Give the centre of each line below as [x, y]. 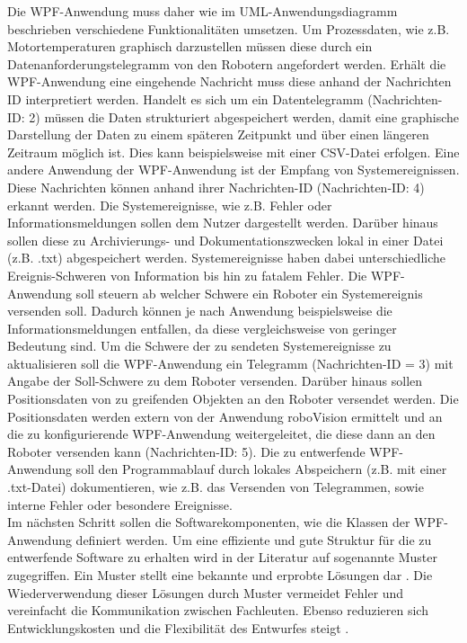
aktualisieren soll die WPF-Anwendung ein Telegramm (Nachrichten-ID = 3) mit [230, 363]
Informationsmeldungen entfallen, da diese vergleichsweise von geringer [202, 328]
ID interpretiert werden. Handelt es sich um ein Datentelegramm [185, 98]
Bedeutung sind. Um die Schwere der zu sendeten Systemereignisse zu [199, 346]
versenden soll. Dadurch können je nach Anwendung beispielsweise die [200, 311]
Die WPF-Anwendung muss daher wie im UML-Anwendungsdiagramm [203, 11]
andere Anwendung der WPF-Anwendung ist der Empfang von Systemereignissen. [233, 170]
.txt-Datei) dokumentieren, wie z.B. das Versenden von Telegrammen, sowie [216, 487]
